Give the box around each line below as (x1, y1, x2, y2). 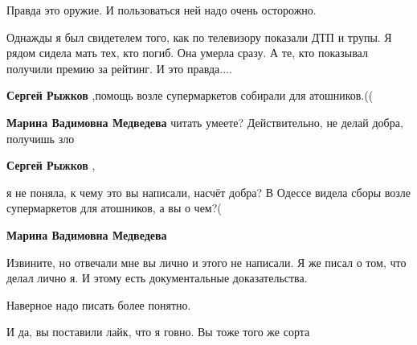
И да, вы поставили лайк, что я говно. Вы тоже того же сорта (6, 323, 310, 340)
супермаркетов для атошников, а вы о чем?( (6, 199, 222, 216)
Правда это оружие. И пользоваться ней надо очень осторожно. (6, 2, 317, 18)
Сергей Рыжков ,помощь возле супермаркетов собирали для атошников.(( (6, 87, 374, 104)
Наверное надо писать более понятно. (6, 296, 191, 313)
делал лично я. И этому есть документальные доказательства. (6, 269, 308, 286)
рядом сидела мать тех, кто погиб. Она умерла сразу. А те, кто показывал (6, 44, 368, 61)
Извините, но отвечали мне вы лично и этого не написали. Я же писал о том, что (6, 253, 407, 270)
